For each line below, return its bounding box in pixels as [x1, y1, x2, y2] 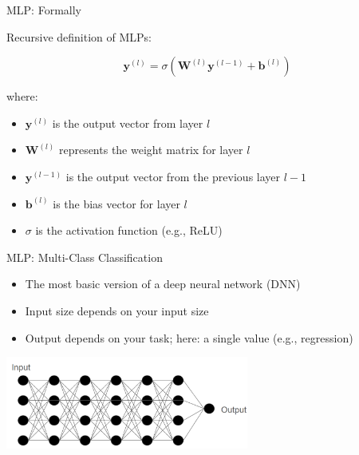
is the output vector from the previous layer [65, 168, 281, 184]
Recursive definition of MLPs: [6, 28, 152, 45]
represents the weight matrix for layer [58, 141, 243, 158]
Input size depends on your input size [25, 302, 209, 318]
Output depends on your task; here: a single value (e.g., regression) [25, 329, 353, 346]
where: [6, 88, 38, 105]
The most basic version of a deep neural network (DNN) [25, 275, 301, 292]
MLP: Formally [6, 2, 81, 18]
